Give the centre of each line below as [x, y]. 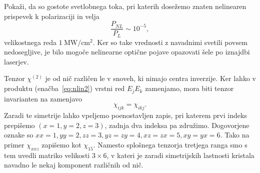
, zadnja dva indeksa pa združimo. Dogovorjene [177, 125]
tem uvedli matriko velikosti [47, 155]
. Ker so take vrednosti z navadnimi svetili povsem [170, 42]
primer [14, 144]
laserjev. [16, 61]
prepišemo [19, 125]
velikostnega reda [30, 42]
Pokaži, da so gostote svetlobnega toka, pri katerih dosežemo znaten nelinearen [125, 6]
